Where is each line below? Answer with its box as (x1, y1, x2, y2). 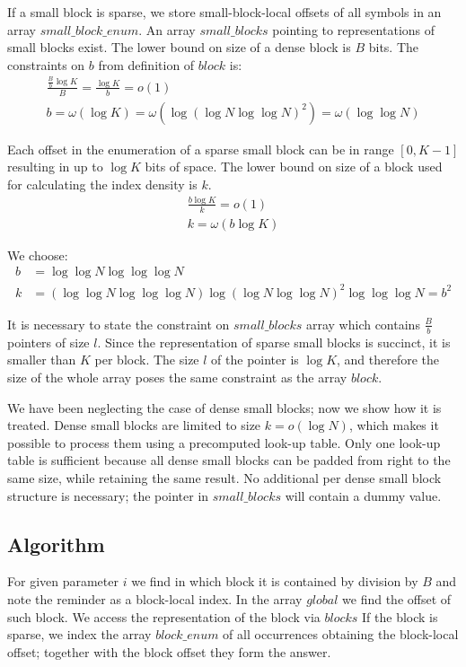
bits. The (368, 38, 419, 57)
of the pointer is (211, 350, 299, 369)
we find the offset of (342, 589, 452, 608)
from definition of (98, 55, 195, 74)
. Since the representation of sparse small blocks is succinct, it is (97, 332, 451, 351)
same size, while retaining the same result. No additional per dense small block (7, 468, 442, 487)
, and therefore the (337, 350, 440, 369)
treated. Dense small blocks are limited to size (7, 416, 261, 434)
